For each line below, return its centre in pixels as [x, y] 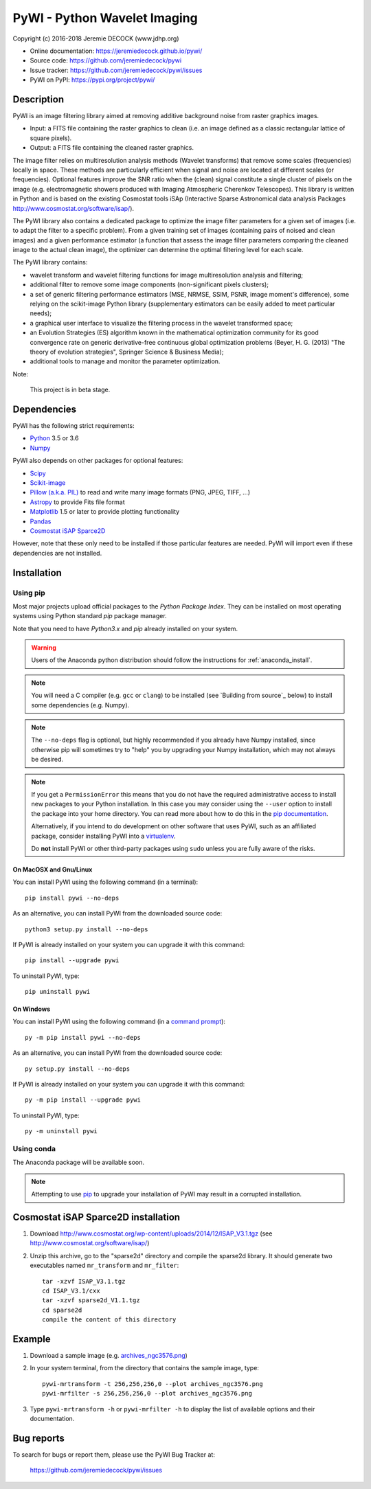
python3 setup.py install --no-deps [87, 929]
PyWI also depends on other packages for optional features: [98, 461]
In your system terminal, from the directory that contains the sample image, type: [144, 1368]
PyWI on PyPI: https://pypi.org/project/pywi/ [92, 80]
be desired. [47, 760]
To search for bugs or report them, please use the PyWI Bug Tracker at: [114, 1454]
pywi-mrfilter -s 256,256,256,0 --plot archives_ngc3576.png [147, 1394]
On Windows [32, 1009]
